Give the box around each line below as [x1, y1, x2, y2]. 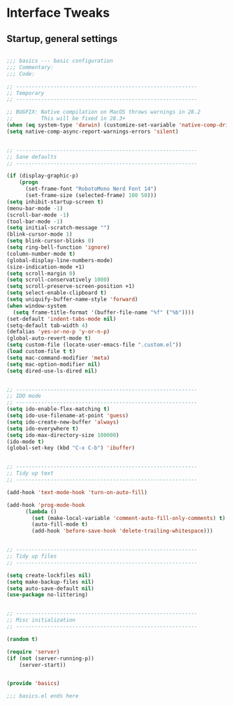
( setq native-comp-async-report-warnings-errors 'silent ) [6, 128, 179, 135]
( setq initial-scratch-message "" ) [6, 224, 110, 231]
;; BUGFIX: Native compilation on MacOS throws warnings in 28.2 [6, 108, 200, 116]
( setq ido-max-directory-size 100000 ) [6, 431, 119, 438]
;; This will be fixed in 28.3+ [6, 115, 126, 122]
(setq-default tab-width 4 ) [6, 322, 89, 329]
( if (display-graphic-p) [6, 173, 79, 180]
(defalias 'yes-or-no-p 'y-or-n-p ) [6, 329, 110, 336]
